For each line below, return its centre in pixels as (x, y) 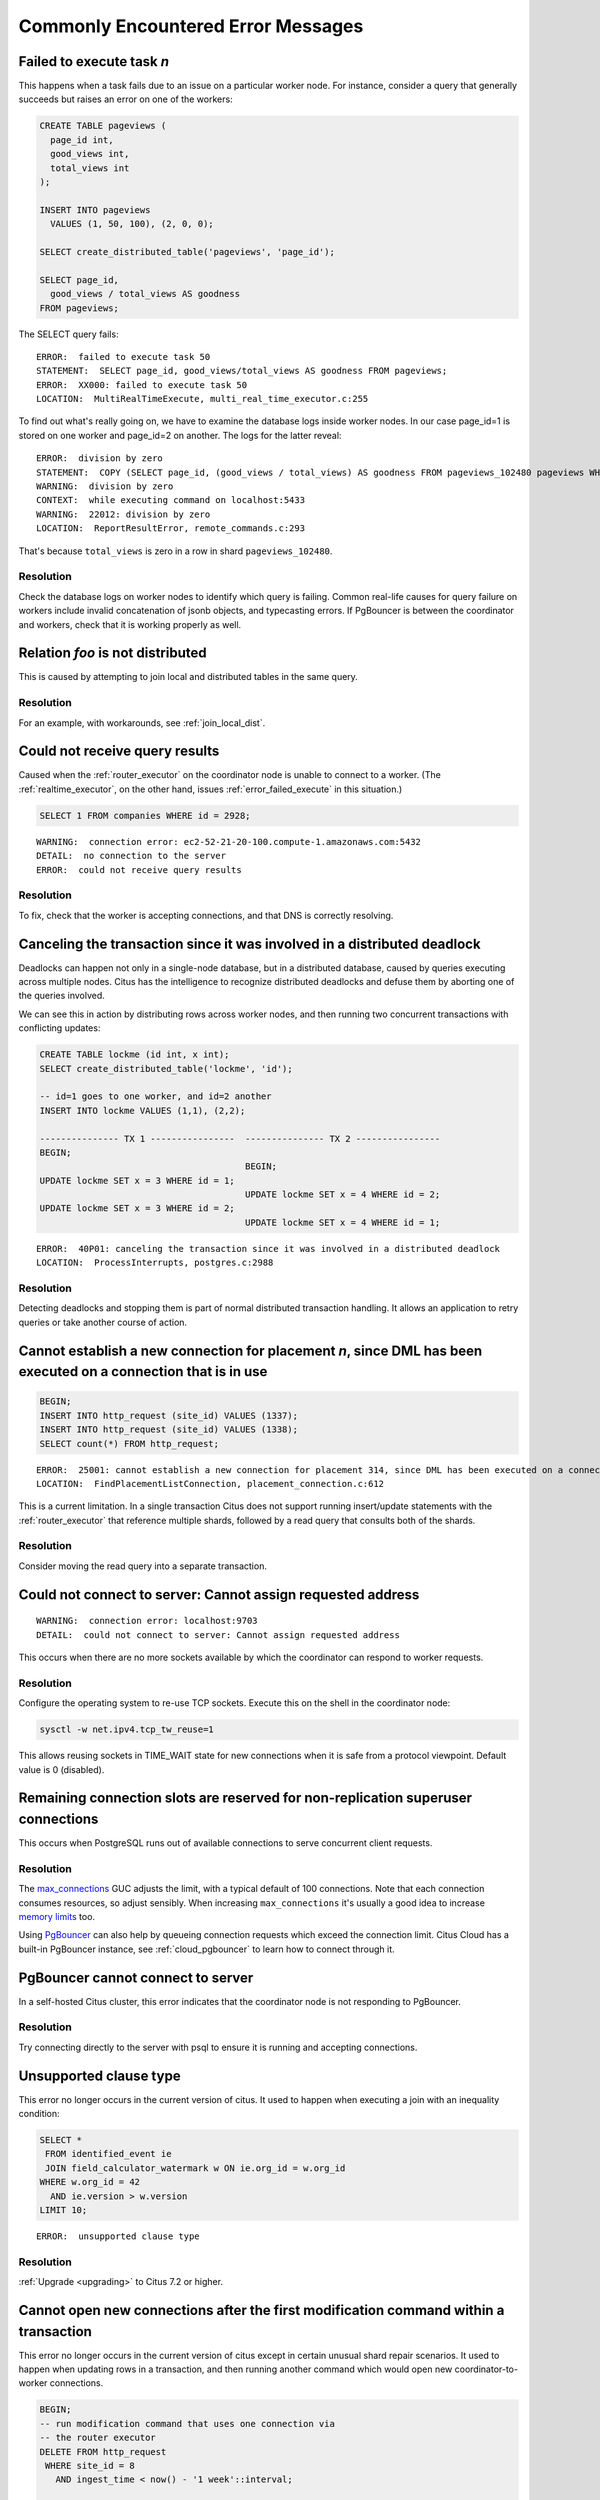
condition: (39, 2114)
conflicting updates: (59, 1028)
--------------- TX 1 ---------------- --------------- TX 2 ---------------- (240, 1138)
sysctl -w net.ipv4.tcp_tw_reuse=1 (126, 1729)
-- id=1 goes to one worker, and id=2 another (155, 1096)
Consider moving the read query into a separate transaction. (142, 1566)
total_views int (90, 168)
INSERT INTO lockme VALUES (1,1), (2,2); (142, 1110)
